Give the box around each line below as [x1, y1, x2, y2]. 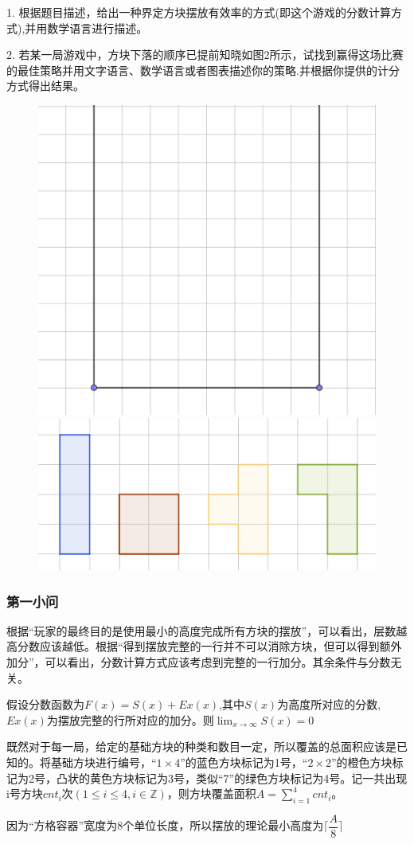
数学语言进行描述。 [47, 19, 148, 36]
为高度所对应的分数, [277, 696, 381, 713]
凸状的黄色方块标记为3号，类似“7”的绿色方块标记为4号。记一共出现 [56, 769, 408, 786]
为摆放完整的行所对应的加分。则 [46, 711, 214, 728]
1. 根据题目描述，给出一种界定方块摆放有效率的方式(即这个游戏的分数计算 [6, 4, 391, 20]
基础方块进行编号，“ [50, 753, 157, 770]
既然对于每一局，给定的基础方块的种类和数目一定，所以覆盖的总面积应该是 [6, 738, 396, 755]
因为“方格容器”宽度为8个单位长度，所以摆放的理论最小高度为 [6, 817, 324, 834]
